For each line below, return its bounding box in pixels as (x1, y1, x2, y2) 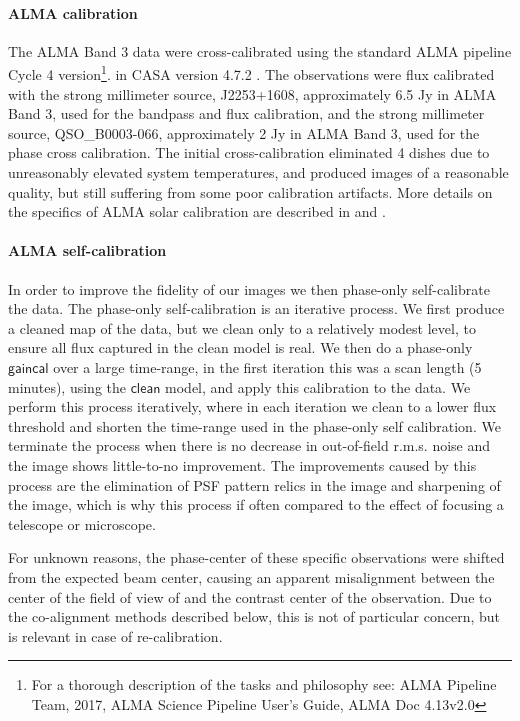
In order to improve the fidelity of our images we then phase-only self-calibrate (8, 278, 490, 299)
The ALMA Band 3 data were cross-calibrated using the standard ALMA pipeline (8, 40, 512, 61)
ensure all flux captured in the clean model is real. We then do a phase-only (8, 337, 473, 358)
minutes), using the (8, 376, 126, 397)
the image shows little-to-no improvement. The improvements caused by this (8, 454, 477, 475)
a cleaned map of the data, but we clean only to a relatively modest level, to (8, 317, 476, 338)
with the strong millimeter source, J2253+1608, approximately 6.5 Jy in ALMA (8, 83, 497, 104)
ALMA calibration (8, 2, 138, 23)
